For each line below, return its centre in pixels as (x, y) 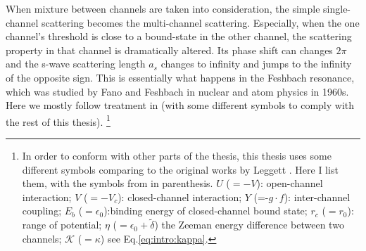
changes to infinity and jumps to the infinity (256, 64)
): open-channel (290, 183)
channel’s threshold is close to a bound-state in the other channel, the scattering (179, 36)
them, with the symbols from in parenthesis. (118, 183)
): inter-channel (317, 197)
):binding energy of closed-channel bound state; (206, 211)
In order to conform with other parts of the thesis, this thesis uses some (177, 155)
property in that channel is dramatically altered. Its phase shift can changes (169, 50)
